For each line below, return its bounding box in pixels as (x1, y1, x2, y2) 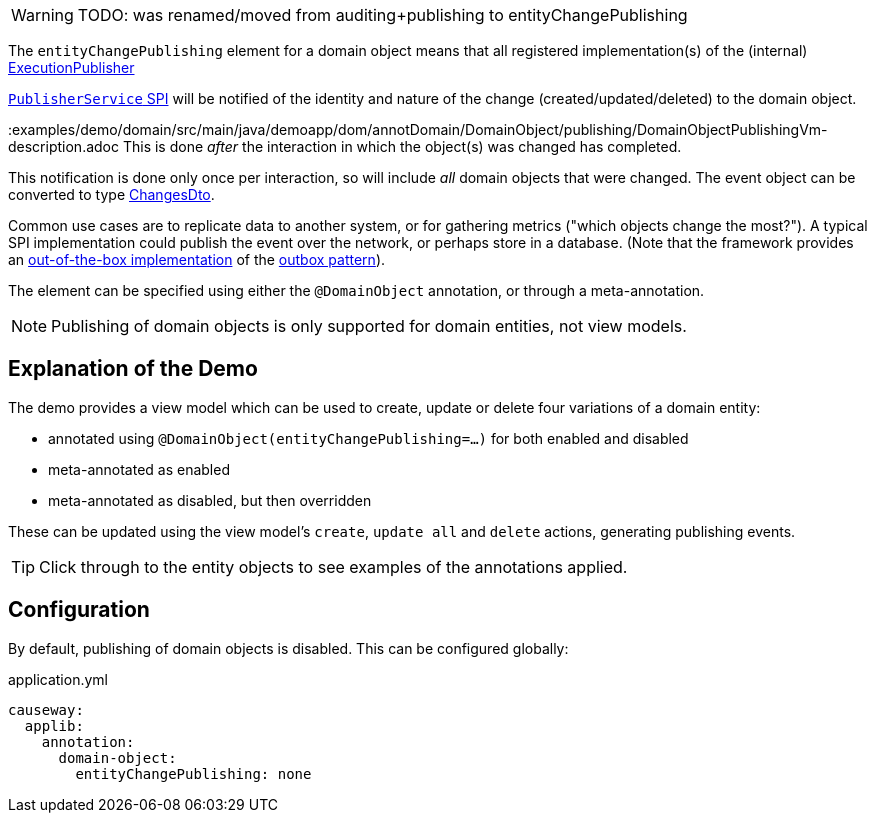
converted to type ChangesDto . (8, 186, 215, 203)
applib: (24, 717, 84, 734)
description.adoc (8, 138, 119, 155)
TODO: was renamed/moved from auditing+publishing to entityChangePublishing (77, 5, 688, 25)
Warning (11, 5, 74, 25)
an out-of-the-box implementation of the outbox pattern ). (8, 251, 386, 268)
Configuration (8, 597, 150, 623)
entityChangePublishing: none (75, 765, 312, 782)
